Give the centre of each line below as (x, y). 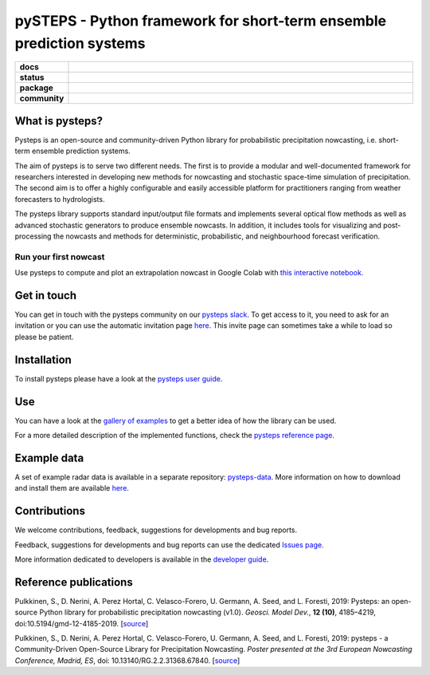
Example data (49, 458)
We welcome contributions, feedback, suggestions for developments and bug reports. (156, 530)
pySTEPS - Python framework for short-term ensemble (200, 21)
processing (33, 236)
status (32, 77)
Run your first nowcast (60, 257)
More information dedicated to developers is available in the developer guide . (142, 559)
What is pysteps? (59, 121)
